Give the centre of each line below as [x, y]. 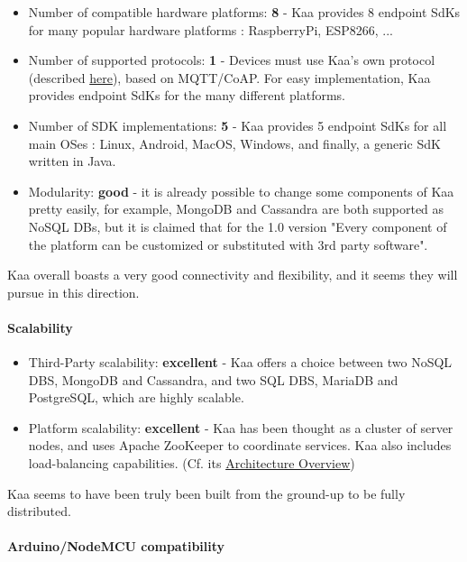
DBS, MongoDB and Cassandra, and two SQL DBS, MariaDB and [213, 379]
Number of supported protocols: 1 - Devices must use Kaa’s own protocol [232, 60]
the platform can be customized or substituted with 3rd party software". [228, 244]
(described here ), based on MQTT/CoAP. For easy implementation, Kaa [229, 77]
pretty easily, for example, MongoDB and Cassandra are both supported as [236, 209]
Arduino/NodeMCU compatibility [116, 546]
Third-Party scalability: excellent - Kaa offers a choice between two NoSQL [240, 362]
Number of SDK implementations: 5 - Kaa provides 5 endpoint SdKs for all [238, 125]
